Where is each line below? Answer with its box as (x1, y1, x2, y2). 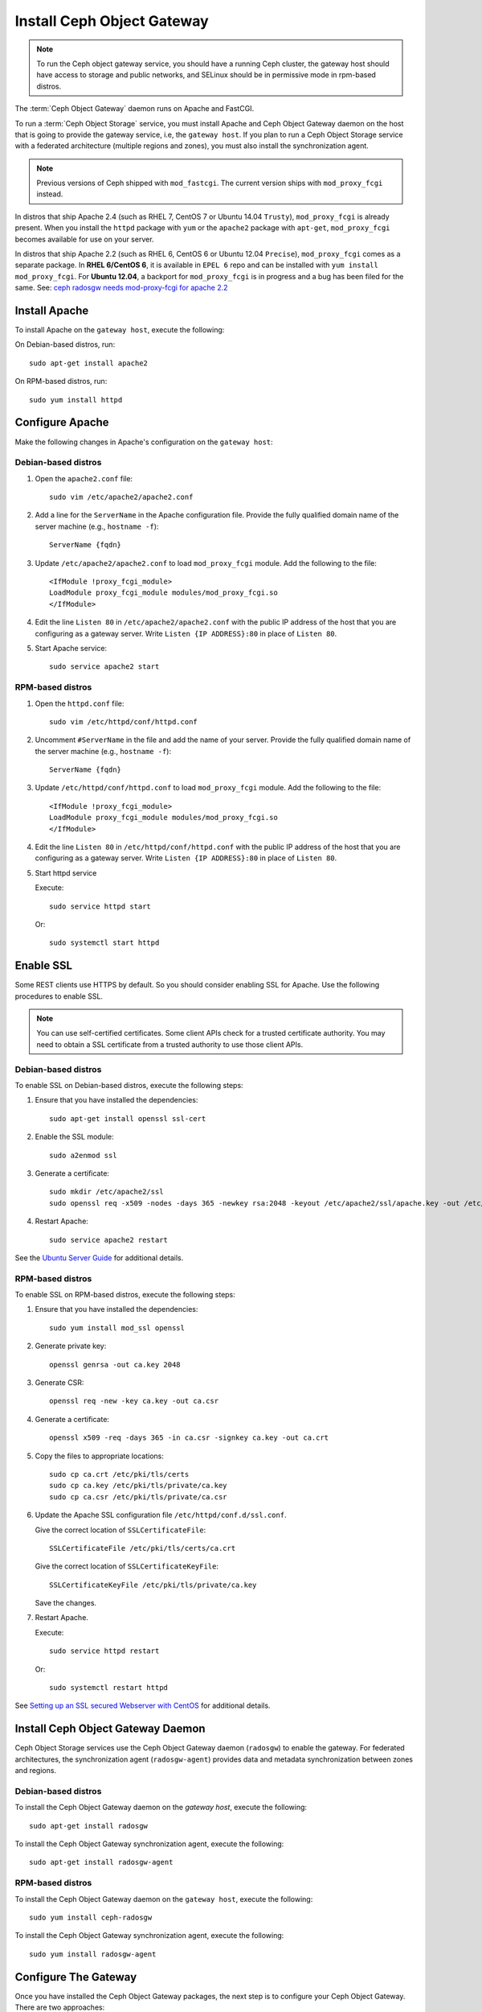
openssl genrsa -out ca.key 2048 (49, 1360, 181, 1369)
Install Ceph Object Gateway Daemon (14, 1722, 206, 1736)
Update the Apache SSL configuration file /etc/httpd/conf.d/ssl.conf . (35, 1510, 287, 1520)
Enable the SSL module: (35, 1132, 114, 1142)
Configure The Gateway (14, 1970, 137, 1984)
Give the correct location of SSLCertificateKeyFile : (35, 1561, 219, 1571)
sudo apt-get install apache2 (29, 358, 149, 368)
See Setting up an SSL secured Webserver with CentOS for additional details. (14, 1701, 271, 1710)
